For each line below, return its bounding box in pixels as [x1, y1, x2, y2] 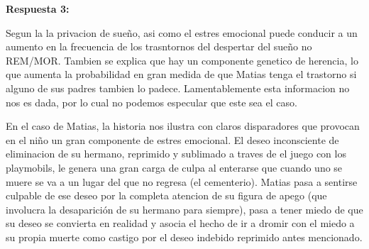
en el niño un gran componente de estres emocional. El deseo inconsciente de [6, 132, 339, 147]
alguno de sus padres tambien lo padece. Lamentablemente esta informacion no [6, 80, 350, 95]
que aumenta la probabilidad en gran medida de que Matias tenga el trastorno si [6, 67, 357, 82]
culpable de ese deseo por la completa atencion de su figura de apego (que [6, 188, 327, 203]
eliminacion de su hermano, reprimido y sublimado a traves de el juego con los [6, 146, 346, 161]
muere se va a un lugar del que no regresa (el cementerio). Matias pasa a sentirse [6, 174, 358, 189]
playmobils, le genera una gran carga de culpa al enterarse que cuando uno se [6, 160, 343, 175]
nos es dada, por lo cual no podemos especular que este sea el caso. [6, 94, 297, 109]
